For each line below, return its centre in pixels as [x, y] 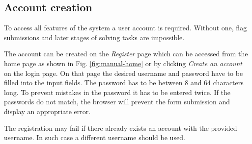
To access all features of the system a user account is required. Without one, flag [126, 28]
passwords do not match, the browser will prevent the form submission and [117, 102]
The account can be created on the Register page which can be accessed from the [126, 54]
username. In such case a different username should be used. [95, 137]
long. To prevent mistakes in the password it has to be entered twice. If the [117, 92]
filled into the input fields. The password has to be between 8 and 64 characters [124, 83]
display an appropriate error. [47, 111]
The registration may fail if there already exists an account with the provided [121, 128]
